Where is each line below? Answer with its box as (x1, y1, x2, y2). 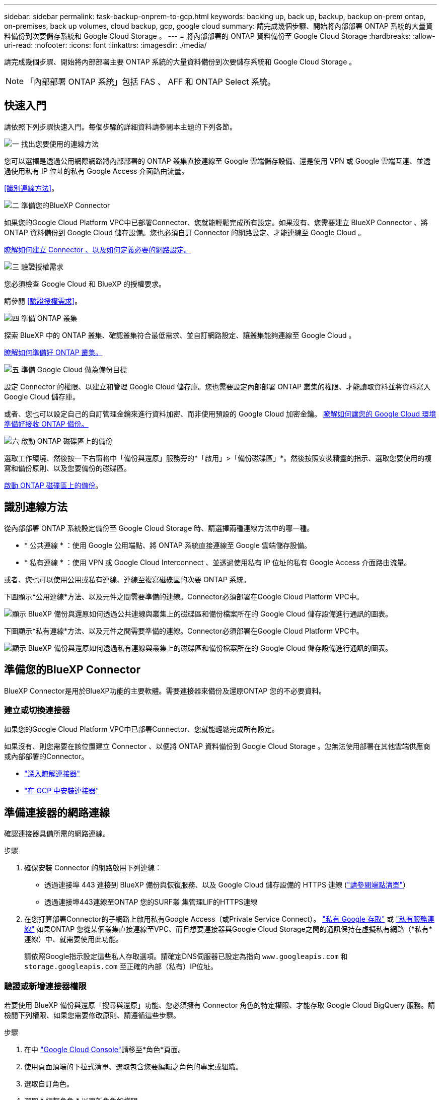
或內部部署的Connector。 (4, 752, 89, 761)
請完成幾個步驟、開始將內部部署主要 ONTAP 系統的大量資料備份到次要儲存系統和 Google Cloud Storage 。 (4, 57, 356, 66)
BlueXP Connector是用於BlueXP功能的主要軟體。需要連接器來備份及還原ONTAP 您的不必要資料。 (4, 686, 326, 695)
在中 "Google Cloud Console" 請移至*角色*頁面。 (24, 1045, 185, 1054)
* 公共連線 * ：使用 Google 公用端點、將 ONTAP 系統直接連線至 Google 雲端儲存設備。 (24, 540, 311, 549)
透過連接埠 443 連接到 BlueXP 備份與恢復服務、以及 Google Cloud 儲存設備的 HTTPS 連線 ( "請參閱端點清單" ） (44, 880, 410, 889)
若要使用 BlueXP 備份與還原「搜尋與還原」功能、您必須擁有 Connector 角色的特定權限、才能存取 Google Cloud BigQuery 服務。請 (4, 1000, 435, 1009)
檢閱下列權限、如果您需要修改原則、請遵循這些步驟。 (4, 1010, 180, 1019)
